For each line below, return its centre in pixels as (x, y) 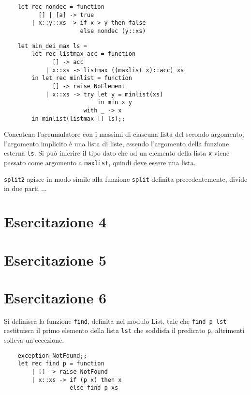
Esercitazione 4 (55, 222)
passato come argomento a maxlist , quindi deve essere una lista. (100, 163)
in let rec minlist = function (82, 78)
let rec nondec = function (61, 7)
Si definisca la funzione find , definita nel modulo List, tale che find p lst (115, 321)
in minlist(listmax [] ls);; (78, 118)
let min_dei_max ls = (52, 46)
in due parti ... (25, 188)
